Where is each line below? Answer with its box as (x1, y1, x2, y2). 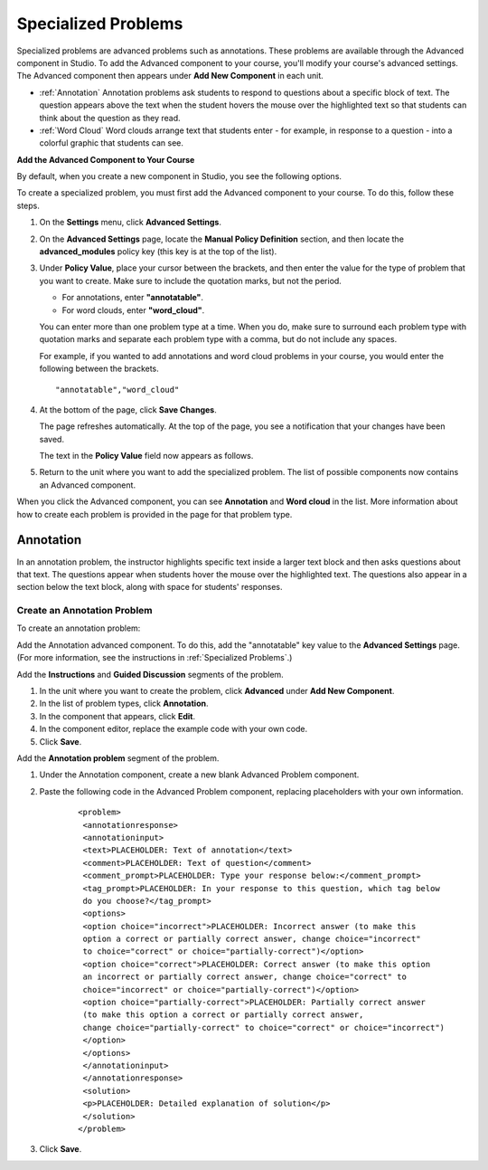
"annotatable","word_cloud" (55, 385, 180, 395)
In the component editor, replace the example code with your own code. (39, 724, 308, 735)
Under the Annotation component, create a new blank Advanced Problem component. (39, 769, 360, 780)
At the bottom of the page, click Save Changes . (39, 404, 217, 415)
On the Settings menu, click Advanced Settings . (39, 217, 221, 228)
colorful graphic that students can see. (39, 138, 184, 148)
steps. (16, 200, 40, 211)
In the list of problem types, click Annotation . (39, 698, 209, 709)
